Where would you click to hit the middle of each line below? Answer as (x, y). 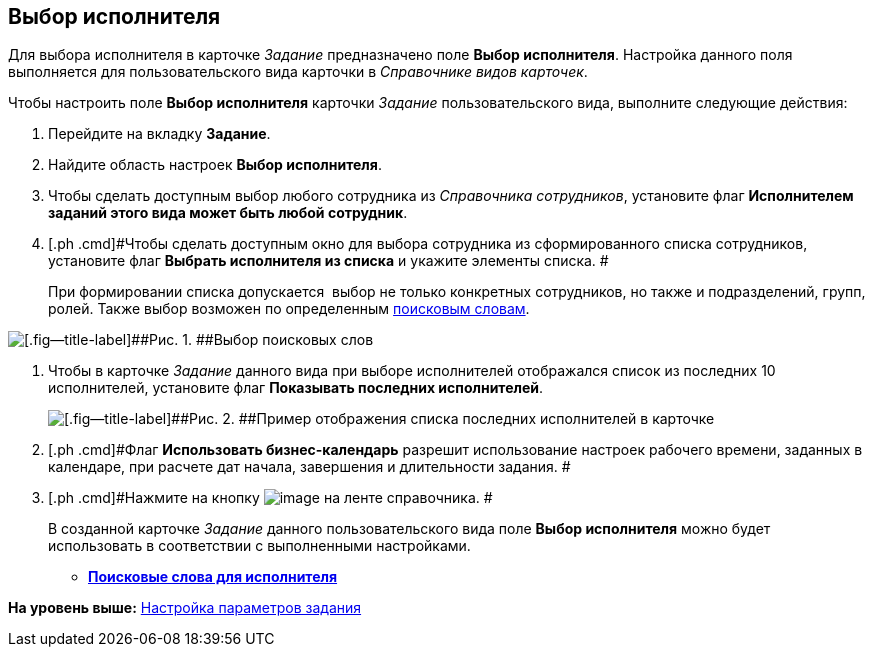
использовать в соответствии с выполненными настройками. (259, 546)
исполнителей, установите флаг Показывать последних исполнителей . (296, 388)
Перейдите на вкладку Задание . (159, 134)
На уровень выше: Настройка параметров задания (185, 608)
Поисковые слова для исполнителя (213, 577)
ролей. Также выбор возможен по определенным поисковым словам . (289, 309)
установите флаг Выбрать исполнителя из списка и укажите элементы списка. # (328, 261)
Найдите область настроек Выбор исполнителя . (215, 165)
